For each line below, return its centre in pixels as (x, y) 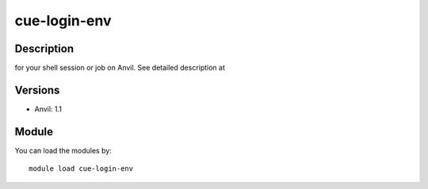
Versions (37, 90)
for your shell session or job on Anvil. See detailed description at (120, 68)
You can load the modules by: (63, 150)
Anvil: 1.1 (48, 109)
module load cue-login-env (81, 169)
